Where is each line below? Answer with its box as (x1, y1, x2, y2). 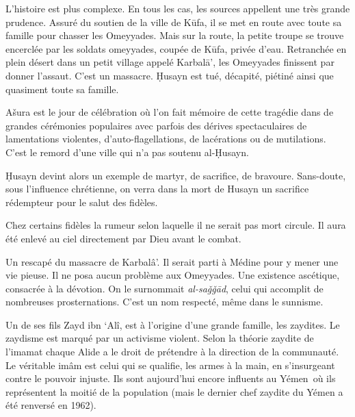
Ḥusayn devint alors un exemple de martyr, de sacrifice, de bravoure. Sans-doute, (5, 168, 346, 182)
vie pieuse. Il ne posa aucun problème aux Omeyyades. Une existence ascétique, (5, 268, 340, 282)
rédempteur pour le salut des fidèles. (5, 194, 158, 209)
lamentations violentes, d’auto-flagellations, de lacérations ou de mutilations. (5, 131, 326, 146)
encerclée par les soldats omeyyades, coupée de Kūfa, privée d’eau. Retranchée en (5, 41, 347, 55)
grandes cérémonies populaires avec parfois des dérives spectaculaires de (5, 118, 307, 132)
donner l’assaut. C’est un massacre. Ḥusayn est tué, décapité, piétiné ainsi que (5, 68, 334, 82)
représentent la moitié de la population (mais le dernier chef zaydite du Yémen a (5, 384, 343, 399)
